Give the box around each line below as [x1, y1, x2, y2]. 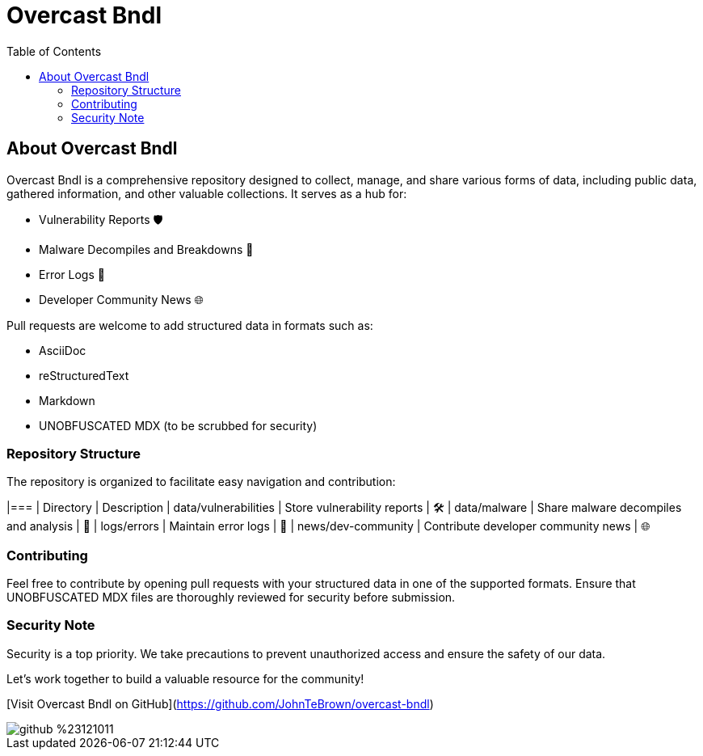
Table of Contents [6, 44, 102, 58]
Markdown [39, 393, 95, 408]
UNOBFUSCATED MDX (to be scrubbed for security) [39, 418, 318, 433]
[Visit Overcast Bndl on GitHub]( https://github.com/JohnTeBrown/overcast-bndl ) [6, 696, 434, 711]
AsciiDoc [39, 343, 86, 357]
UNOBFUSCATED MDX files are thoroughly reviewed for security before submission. [6, 590, 456, 605]
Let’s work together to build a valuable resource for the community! [6, 671, 364, 686]
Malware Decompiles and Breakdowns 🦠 [39, 242, 254, 256]
